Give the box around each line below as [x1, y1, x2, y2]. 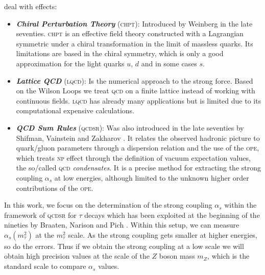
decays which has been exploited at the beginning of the [84, 209, 260, 220]
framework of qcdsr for [4, 209, 77, 220]
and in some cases [141, 58, 197, 68]
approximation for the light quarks [16, 58, 125, 68]
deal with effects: [4, 1, 57, 11]
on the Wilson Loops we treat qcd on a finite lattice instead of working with [16, 85, 255, 96]
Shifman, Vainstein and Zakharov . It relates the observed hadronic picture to [16, 132, 260, 143]
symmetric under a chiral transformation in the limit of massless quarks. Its [16, 38, 253, 48]
